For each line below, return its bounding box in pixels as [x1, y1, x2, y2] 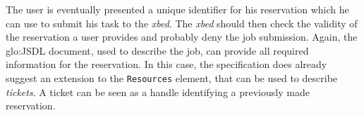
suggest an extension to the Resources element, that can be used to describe [6, 70, 338, 85]
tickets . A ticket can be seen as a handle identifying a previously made [6, 84, 310, 99]
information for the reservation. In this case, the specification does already [6, 57, 327, 72]
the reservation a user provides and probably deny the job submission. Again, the [6, 29, 358, 44]
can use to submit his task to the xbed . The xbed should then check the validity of [6, 15, 358, 30]
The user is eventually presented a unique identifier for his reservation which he [6, 2, 349, 16]
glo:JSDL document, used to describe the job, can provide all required [6, 43, 309, 57]
